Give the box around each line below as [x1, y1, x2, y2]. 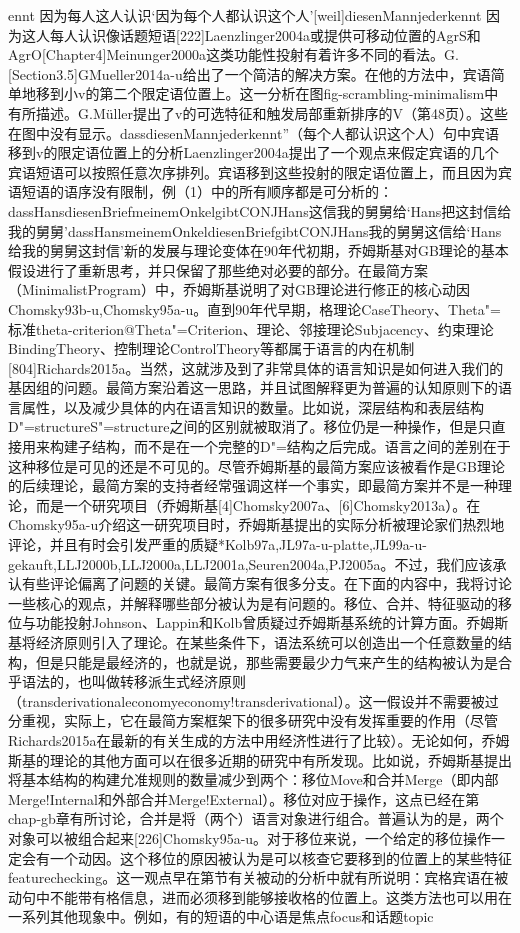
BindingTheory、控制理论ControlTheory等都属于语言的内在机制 [8, 338, 415, 359]
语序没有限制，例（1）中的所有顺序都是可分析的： [63, 181, 393, 202]
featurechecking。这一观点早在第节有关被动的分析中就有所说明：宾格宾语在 [8, 867, 495, 888]
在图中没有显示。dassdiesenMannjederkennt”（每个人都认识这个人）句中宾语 [8, 122, 500, 143]
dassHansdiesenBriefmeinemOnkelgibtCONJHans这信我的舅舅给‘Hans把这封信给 [8, 200, 512, 221]
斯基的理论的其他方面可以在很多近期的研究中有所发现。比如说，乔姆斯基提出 [8, 749, 512, 770]
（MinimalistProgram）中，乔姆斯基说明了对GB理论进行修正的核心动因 [8, 279, 470, 300]
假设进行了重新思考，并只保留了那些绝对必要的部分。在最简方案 [8, 259, 428, 280]
